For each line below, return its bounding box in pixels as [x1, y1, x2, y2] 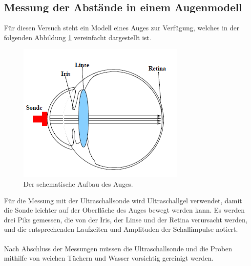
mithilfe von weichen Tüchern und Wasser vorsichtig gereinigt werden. [4, 253, 214, 263]
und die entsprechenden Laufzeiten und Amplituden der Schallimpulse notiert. [4, 224, 238, 234]
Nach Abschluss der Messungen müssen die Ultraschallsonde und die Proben [4, 243, 232, 253]
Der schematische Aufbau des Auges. [23, 178, 133, 189]
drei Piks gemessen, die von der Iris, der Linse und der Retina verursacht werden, [4, 214, 248, 224]
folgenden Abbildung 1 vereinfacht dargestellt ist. [4, 32, 151, 42]
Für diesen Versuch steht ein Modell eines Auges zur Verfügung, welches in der [4, 23, 239, 33]
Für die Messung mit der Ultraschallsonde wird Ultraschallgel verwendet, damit [4, 195, 242, 205]
